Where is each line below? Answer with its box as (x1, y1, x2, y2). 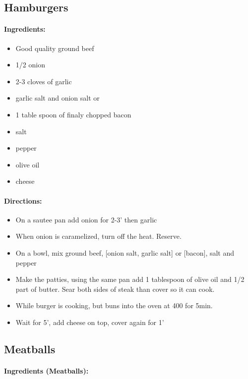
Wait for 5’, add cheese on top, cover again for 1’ (15, 317, 164, 327)
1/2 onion (15, 59, 45, 70)
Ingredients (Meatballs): (4, 365, 89, 376)
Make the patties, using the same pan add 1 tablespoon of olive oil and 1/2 (15, 274, 245, 284)
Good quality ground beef (15, 43, 94, 53)
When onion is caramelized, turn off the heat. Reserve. (15, 231, 182, 241)
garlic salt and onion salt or (15, 93, 100, 103)
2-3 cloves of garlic (15, 76, 72, 86)
